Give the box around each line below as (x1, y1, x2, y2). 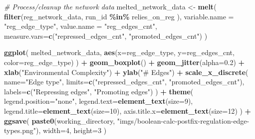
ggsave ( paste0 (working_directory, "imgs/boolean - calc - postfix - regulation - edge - (4, 115, 250, 126)
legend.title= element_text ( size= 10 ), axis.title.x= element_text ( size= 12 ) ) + (4, 105, 252, 116)
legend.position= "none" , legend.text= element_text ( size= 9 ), (4, 96, 193, 106)
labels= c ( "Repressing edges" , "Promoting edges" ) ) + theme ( (4, 86, 194, 96)
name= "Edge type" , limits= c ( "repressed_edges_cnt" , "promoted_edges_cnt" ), (4, 76, 245, 87)
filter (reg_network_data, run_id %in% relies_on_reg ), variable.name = (4, 11, 234, 21)
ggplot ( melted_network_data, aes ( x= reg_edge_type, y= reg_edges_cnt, (4, 47, 235, 58)
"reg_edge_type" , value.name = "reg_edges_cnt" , (4, 21, 157, 31)
